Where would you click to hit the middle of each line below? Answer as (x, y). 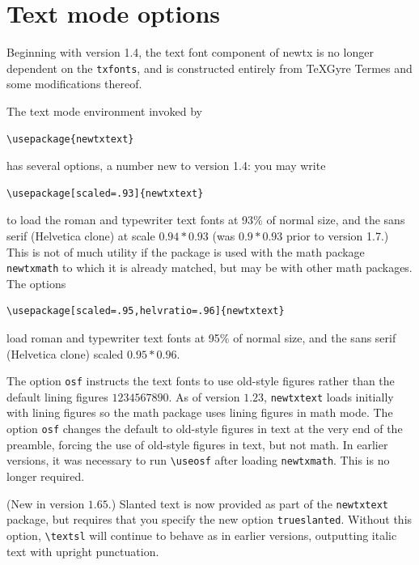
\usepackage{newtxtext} (70, 139)
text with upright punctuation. (83, 551)
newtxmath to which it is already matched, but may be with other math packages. (209, 268)
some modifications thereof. (74, 84)
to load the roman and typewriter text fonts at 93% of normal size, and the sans (206, 220)
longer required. (46, 476)
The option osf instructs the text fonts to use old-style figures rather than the (201, 381)
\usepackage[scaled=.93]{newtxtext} (105, 193)
